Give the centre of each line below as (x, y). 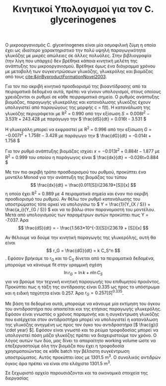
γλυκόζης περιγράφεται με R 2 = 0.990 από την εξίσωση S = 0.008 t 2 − (78, 113)
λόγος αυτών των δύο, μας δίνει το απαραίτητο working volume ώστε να (81, 341)
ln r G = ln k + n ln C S (83, 273)
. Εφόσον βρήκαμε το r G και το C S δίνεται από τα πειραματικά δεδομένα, (80, 259)
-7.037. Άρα (17, 220)
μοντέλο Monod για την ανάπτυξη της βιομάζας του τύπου (66, 177)
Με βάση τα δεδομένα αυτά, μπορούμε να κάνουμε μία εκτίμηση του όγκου (83, 304)
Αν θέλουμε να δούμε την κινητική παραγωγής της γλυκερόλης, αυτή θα (81, 237)
